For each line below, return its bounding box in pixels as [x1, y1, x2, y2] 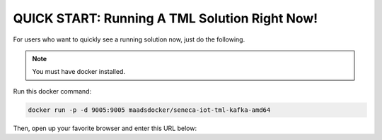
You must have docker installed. [32, 68, 125, 76]
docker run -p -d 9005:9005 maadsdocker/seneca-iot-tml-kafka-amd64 [28, 106, 271, 114]
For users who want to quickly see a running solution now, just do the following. [13, 35, 245, 44]
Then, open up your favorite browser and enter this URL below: [13, 124, 197, 132]
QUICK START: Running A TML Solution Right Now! [13, 11, 318, 26]
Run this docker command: [13, 87, 92, 95]
